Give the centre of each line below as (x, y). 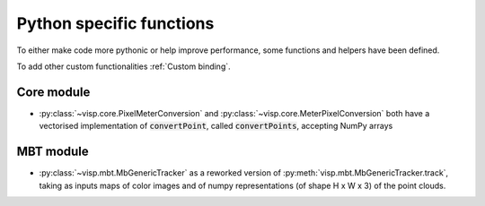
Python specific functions (115, 23)
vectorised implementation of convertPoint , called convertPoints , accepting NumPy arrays (216, 126)
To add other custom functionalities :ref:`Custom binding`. (123, 66)
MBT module (53, 152)
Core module (53, 92)
